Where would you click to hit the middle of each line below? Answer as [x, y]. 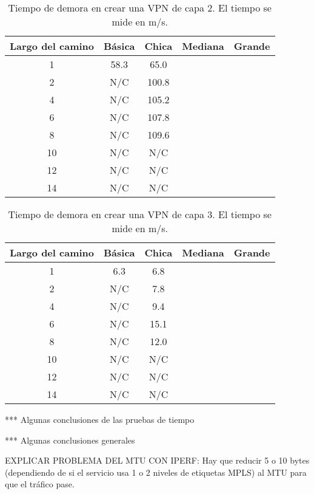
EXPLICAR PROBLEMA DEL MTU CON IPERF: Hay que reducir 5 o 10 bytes [157, 460]
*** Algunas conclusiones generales [70, 440]
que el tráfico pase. [40, 484]
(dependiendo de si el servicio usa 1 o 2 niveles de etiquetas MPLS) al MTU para [156, 472]
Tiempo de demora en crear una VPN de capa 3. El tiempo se [140, 214]
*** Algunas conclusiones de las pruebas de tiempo [100, 419]
